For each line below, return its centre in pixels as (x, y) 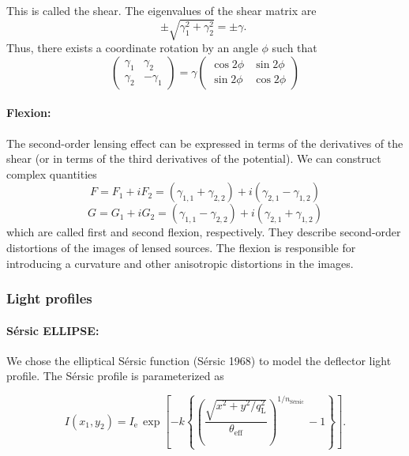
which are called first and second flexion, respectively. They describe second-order (204, 232)
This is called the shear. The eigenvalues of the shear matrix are (161, 10)
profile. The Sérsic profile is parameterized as (115, 376)
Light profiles (49, 298)
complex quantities (52, 173)
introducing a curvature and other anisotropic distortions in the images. (180, 263)
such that (295, 48)
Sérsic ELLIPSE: (53, 330)
